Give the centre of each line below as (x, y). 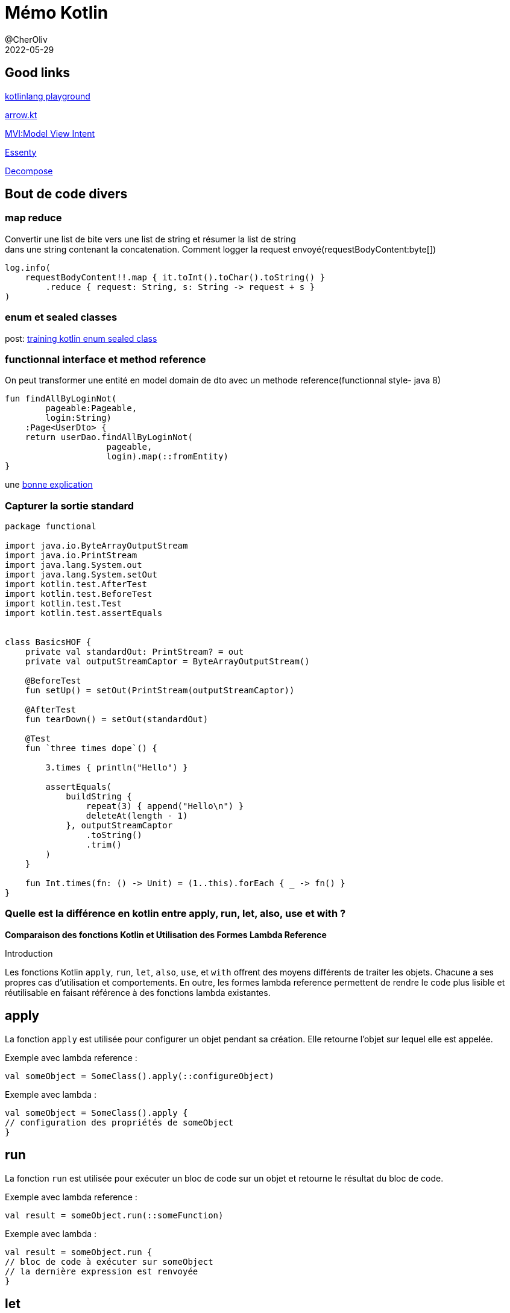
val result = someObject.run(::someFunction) (114, 1215)
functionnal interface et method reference (105, 359)
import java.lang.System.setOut (81, 575)
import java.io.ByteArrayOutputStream (96, 546)
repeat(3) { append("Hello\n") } (165, 806)
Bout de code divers (66, 194)
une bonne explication (49, 485)
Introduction (29, 953)
